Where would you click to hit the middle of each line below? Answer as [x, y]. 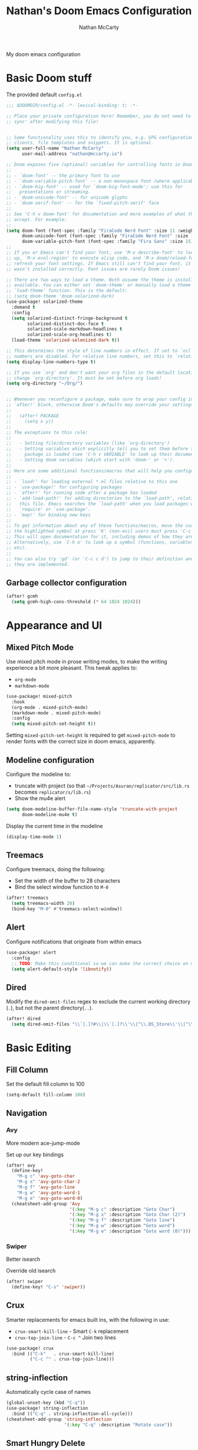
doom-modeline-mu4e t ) [49, 814]
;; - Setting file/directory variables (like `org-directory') [88, 444]
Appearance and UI [54, 626]
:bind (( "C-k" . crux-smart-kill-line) [63, 1354]
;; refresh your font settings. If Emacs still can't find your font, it [99, 263]
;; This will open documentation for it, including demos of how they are [100, 537]
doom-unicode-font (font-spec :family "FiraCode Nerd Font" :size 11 [109, 236]
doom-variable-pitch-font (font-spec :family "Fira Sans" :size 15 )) [109, 242]
